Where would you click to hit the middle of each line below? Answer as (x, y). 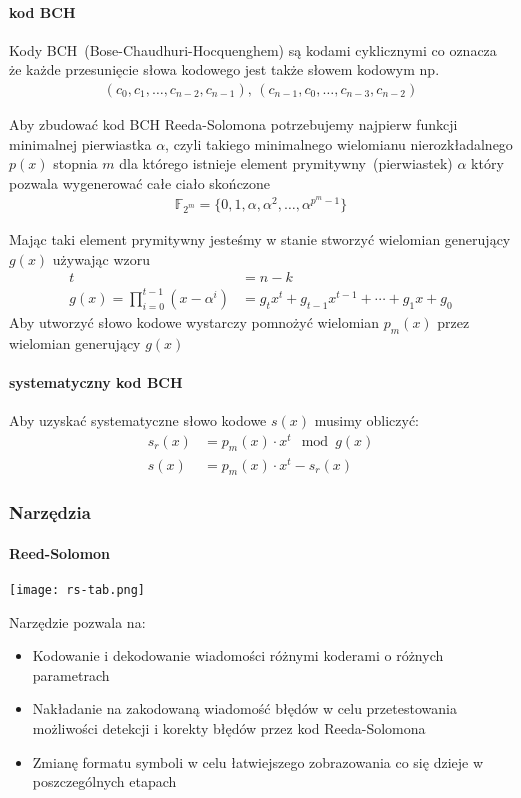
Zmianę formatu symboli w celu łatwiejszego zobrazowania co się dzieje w (258, 761)
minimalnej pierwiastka (80, 143)
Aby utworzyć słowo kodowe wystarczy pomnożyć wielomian (194, 321)
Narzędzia (50, 512)
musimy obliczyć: (367, 419)
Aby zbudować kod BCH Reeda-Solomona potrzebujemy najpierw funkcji (233, 124)
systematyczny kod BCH (96, 381)
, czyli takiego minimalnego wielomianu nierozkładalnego (339, 143)
